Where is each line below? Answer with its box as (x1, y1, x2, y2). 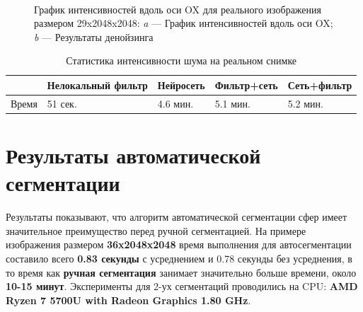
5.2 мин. (287, 96, 323, 110)
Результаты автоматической (6, 141, 261, 170)
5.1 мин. (214, 96, 250, 110)
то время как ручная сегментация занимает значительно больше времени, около (6, 265, 357, 279)
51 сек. (47, 96, 77, 110)
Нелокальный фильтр (47, 77, 148, 92)
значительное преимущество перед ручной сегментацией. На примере (6, 223, 306, 238)
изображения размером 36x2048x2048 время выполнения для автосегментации (6, 237, 352, 252)
